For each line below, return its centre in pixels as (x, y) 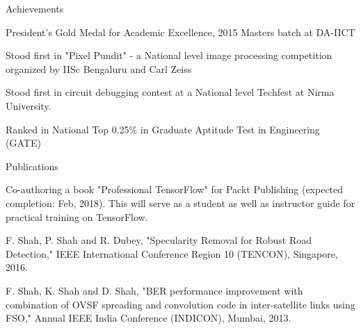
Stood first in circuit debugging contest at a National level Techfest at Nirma (170, 92)
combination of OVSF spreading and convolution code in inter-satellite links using (180, 304)
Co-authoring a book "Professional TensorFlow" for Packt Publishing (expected (175, 189)
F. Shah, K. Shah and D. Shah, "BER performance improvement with (154, 290)
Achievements (35, 8)
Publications (32, 166)
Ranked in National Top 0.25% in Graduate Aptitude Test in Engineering (163, 129)
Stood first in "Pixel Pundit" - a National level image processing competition (169, 55)
